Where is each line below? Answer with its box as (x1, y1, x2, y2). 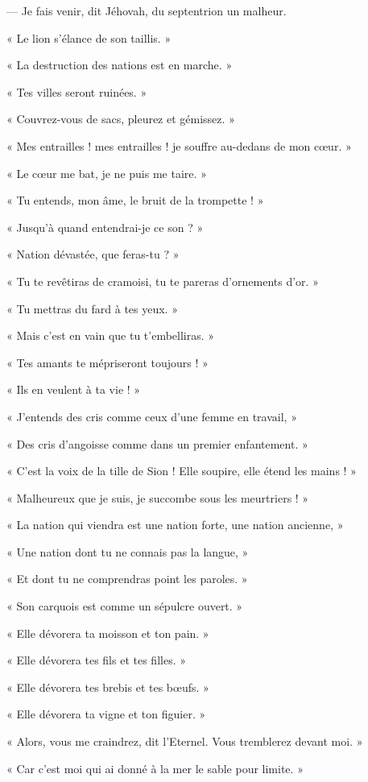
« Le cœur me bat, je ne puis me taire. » (6, 164, 207, 181)
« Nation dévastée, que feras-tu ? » (6, 246, 180, 263)
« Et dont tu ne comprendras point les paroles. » (6, 570, 248, 587)
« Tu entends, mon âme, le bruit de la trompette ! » (6, 192, 264, 209)
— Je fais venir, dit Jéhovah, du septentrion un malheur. (6, 2, 287, 19)
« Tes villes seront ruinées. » (6, 83, 147, 100)
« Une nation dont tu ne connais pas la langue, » (6, 543, 249, 560)
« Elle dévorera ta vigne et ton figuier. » (6, 705, 206, 722)
